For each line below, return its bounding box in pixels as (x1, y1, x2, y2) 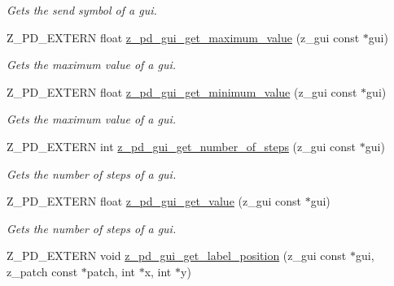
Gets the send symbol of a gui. (7, 2, 157, 18)
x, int (144, 262, 172, 279)
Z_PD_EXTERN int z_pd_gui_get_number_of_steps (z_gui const (7, 137, 357, 154)
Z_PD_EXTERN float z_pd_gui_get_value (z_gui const (7, 193, 301, 210)
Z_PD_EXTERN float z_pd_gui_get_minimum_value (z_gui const (7, 83, 357, 100)
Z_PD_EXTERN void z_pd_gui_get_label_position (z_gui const (7, 247, 347, 264)
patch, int (86, 262, 135, 279)
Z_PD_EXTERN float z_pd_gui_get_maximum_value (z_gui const (7, 28, 360, 45)
